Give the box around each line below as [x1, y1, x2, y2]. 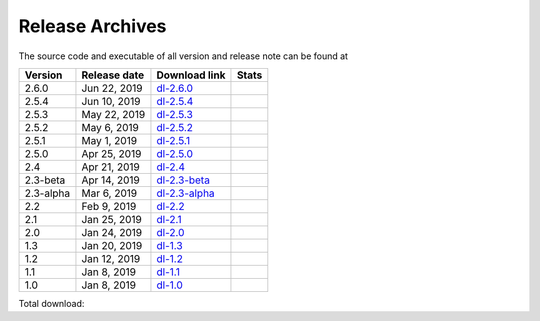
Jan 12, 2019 [81, 251, 141, 265]
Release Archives [18, 15, 167, 37]
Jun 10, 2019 [81, 94, 141, 108]
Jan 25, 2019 [81, 212, 142, 226]
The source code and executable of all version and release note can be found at [18, 50, 349, 62]
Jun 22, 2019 [81, 81, 143, 95]
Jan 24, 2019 [81, 225, 143, 239]
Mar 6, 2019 [81, 186, 138, 200]
